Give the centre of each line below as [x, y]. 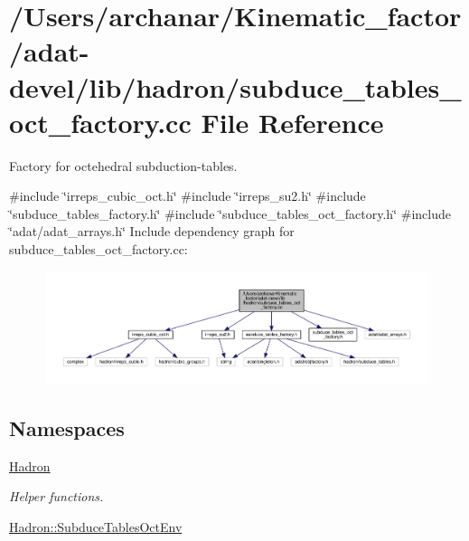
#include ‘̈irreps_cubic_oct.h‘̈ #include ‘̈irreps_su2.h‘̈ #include [188, 196]
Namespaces [67, 427]
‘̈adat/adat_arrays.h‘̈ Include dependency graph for [152, 231]
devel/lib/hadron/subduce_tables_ [235, 86]
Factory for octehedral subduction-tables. [123, 165]
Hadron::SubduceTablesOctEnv [96, 526]
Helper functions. [56, 496]
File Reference [292, 122]
